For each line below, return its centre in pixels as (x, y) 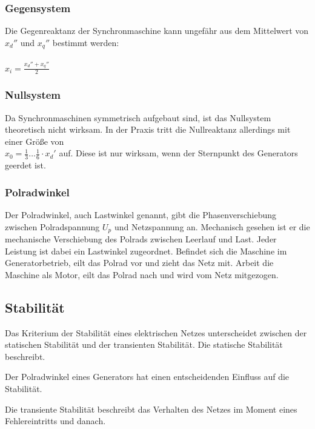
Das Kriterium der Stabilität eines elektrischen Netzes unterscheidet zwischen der (156, 332)
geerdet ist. (25, 165)
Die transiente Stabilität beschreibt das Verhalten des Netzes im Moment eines (151, 409)
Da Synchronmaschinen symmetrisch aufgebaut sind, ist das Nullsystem (138, 117)
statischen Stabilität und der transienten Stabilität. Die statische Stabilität (144, 344)
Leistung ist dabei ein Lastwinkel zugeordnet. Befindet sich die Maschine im (146, 251)
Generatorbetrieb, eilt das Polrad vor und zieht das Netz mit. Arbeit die (139, 263)
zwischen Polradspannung (52, 226)
